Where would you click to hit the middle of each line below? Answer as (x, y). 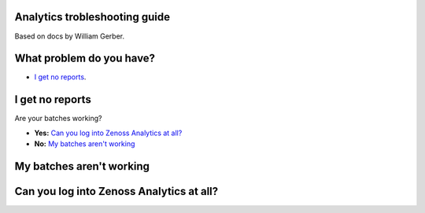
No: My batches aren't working (85, 144)
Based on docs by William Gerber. (70, 36)
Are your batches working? (58, 119)
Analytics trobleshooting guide (92, 17)
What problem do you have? (85, 59)
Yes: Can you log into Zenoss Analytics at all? (108, 133)
